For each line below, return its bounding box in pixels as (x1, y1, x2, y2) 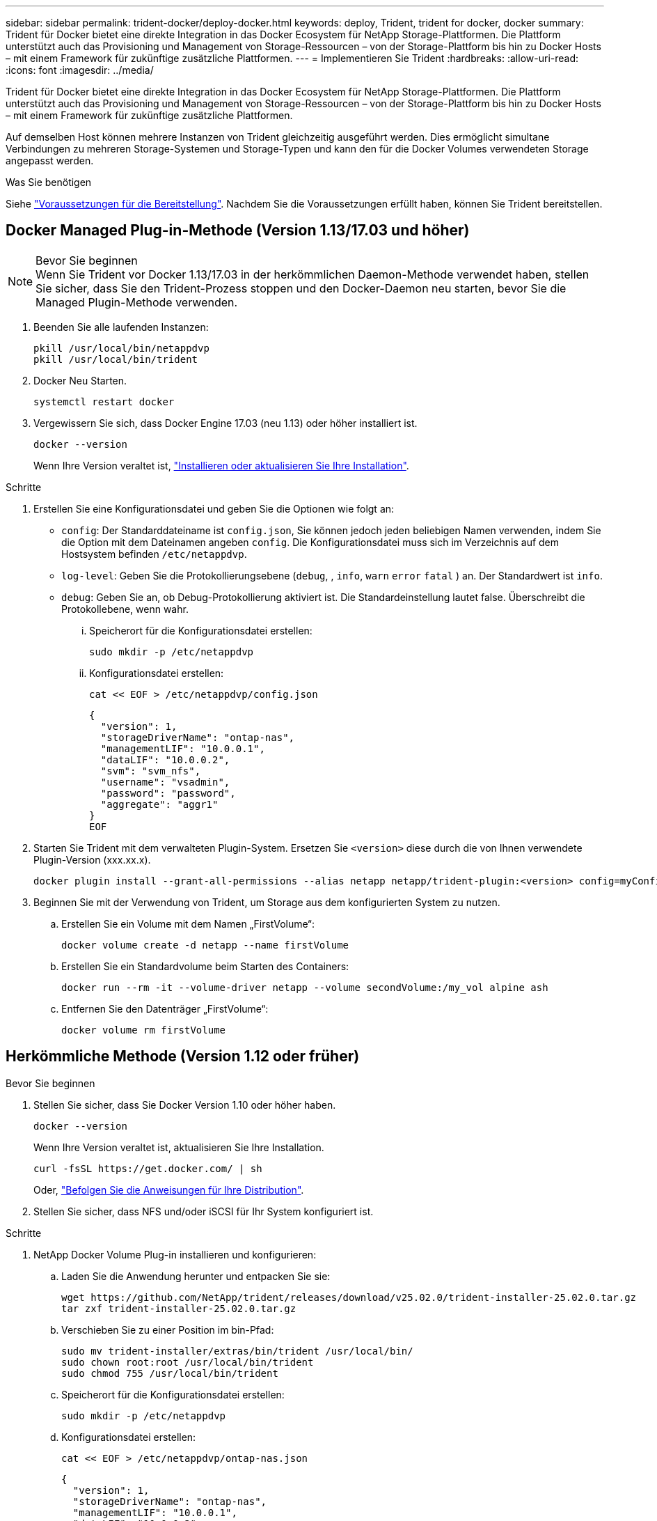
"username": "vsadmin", (100, 776, 230, 788)
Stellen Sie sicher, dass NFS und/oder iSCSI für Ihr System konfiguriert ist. (33, 1205, 374, 1217)
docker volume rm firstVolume (61, 1024, 226, 1036)
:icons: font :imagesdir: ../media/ (6, 64, 154, 76)
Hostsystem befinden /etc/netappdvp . (61, 547, 247, 560)
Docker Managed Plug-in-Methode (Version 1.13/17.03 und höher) (6, 221, 470, 240)
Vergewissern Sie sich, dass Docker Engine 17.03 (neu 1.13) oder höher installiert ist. (33, 416, 418, 429)
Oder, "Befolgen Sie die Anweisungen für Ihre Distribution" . (33, 1183, 304, 1196)
